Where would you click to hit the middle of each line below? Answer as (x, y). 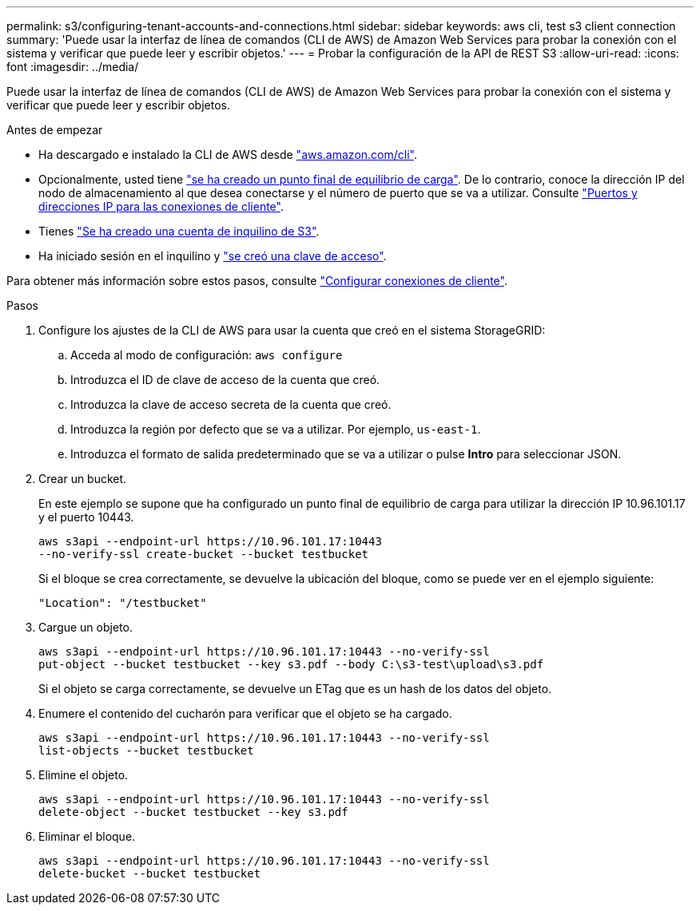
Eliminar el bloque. (87, 836)
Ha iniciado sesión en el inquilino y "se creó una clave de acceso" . (213, 256)
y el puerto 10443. (86, 517)
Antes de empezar (55, 130)
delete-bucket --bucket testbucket (150, 873)
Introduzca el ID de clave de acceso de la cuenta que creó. (225, 380)
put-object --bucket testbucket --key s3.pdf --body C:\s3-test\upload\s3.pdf (291, 664)
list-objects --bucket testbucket (146, 751)
